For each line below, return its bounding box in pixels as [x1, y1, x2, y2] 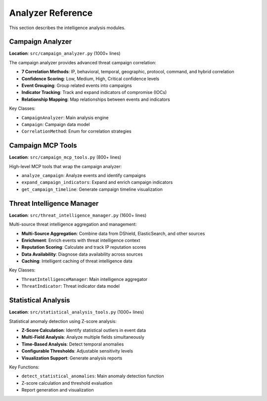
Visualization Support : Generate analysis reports [21, 355, 123, 361]
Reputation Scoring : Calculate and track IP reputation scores [21, 244, 146, 250]
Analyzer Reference [9, 7, 93, 18]
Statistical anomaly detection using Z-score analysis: [9, 318, 117, 324]
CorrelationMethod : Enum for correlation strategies [21, 129, 132, 134]
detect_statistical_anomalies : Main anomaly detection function [21, 373, 164, 379]
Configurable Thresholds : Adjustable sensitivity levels [21, 348, 133, 354]
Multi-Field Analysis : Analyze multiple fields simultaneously [21, 334, 144, 340]
